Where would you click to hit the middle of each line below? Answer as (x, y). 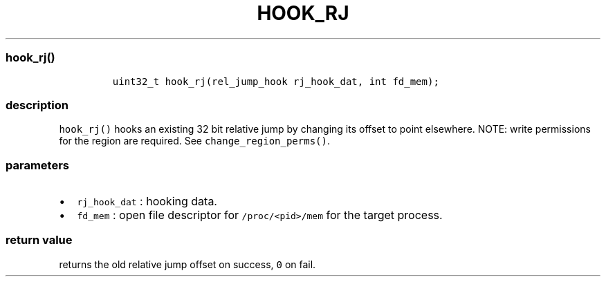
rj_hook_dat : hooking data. (147, 201)
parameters (37, 165)
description (37, 105)
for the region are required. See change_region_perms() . (194, 141)
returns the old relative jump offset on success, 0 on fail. (187, 264)
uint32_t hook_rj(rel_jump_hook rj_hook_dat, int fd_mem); (276, 81)
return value (39, 240)
